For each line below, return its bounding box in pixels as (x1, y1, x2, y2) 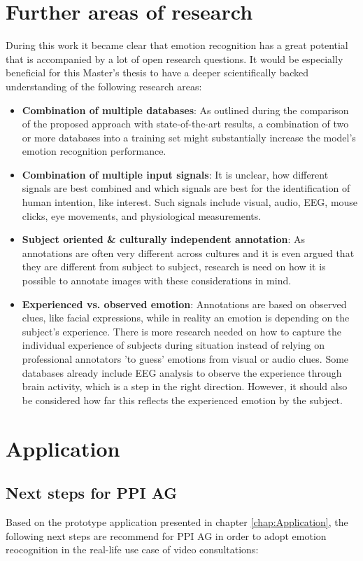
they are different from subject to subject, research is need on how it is (22, 259, 326, 274)
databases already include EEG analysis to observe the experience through (22, 365, 342, 380)
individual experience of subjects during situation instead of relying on (22, 338, 325, 352)
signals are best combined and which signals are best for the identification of (22, 181, 350, 195)
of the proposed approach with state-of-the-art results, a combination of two (22, 116, 349, 131)
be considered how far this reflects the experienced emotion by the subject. (22, 392, 343, 407)
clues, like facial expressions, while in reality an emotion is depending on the (22, 310, 350, 325)
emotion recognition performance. (22, 144, 166, 158)
